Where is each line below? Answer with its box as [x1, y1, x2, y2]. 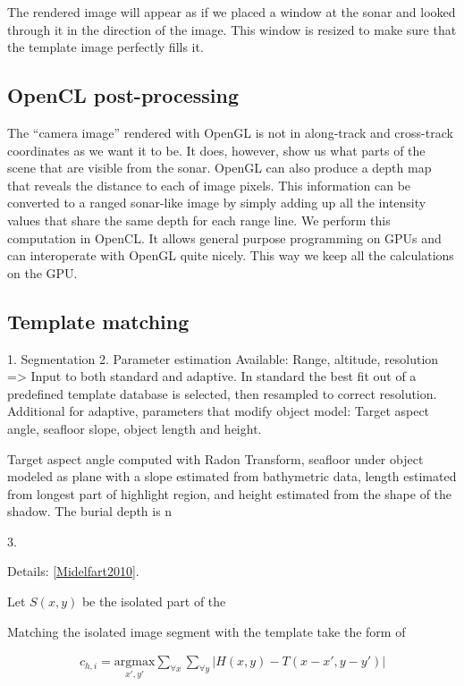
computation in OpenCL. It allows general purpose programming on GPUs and [7, 228, 442, 247]
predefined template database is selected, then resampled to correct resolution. [7, 384, 437, 402]
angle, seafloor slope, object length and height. [7, 419, 262, 437]
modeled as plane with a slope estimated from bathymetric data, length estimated [7, 467, 457, 486]
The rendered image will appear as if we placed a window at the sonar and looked [7, 3, 456, 21]
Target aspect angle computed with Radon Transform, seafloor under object [7, 449, 424, 468]
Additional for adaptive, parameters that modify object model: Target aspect [7, 402, 430, 420]
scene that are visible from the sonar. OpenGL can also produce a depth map [7, 158, 432, 177]
